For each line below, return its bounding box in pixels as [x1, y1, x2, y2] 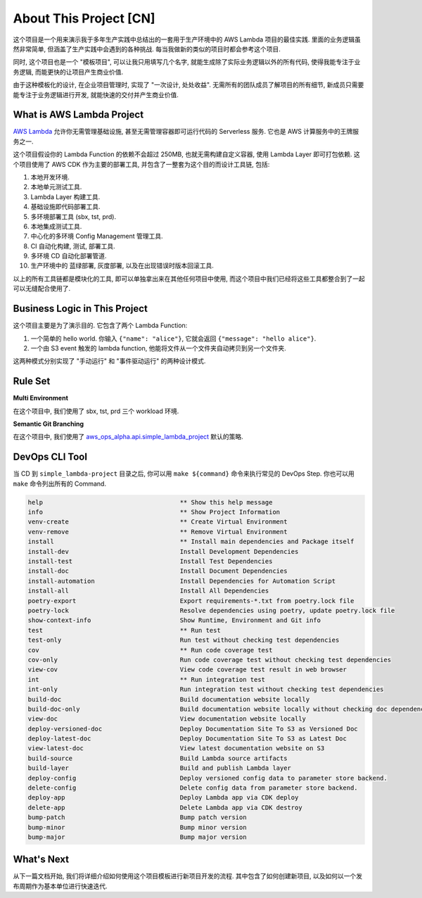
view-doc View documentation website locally [27, 715, 306, 723]
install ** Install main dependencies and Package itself [27, 538, 354, 545]
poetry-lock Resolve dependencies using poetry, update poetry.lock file [27, 607, 395, 614]
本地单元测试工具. [30, 183, 82, 191]
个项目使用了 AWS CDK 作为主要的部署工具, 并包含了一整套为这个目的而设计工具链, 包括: [13, 160, 270, 168]
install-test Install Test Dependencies [27, 557, 273, 566]
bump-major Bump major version [27, 833, 247, 841]
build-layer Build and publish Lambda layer [27, 764, 292, 772]
